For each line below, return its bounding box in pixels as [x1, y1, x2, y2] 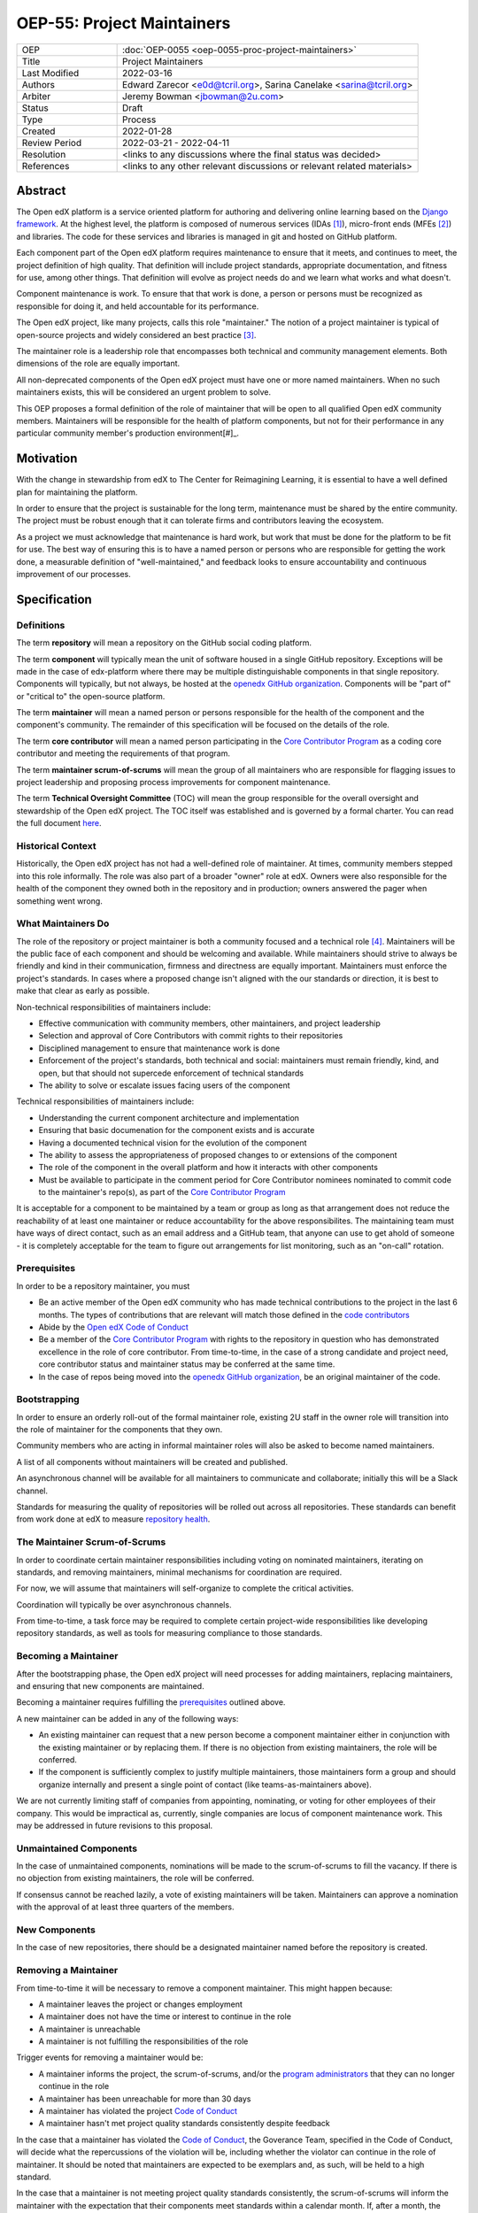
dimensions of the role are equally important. [16, 359, 181, 369]
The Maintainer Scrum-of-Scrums [16, 1536, 166, 1548]
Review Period [21, 136, 82, 149]
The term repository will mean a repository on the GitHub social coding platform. [16, 637, 312, 648]
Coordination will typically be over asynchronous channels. [16, 1599, 232, 1610]
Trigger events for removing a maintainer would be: [16, 2052, 204, 2063]
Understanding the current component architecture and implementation [38, 1112, 300, 1123]
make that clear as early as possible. [16, 985, 150, 996]
